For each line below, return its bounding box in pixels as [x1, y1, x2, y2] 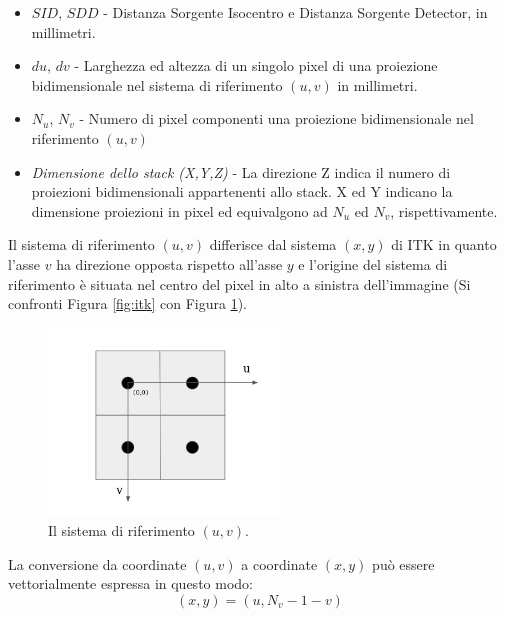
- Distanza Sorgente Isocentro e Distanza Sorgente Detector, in [103, 2, 488, 22]
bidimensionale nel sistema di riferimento [31, 74, 283, 95]
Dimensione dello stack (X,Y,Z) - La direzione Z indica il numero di [31, 161, 451, 182]
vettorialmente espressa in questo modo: [8, 573, 253, 594]
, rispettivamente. [390, 200, 498, 221]
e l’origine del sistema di [298, 253, 448, 274]
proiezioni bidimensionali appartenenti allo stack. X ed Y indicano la [31, 181, 453, 202]
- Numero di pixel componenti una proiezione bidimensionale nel [79, 108, 474, 129]
